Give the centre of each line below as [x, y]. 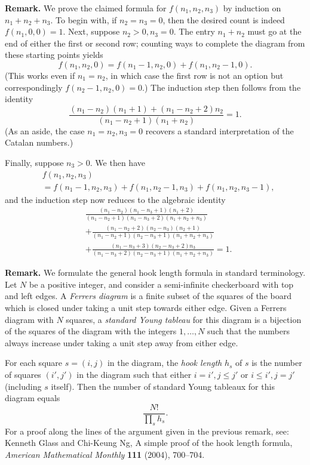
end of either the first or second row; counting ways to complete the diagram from [155, 43]
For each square [34, 363]
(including [23, 386]
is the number [277, 363]
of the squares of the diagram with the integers [91, 331]
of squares [23, 374]
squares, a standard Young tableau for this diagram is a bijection [184, 319]
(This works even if [40, 75]
